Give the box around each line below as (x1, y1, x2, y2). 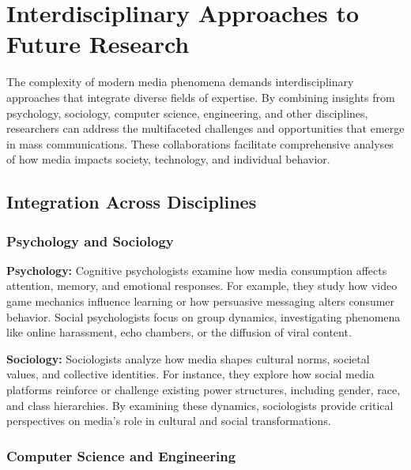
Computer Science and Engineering (6, 446, 236, 465)
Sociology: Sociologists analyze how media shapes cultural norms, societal (6, 350, 370, 367)
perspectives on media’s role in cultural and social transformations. (6, 412, 331, 429)
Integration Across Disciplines (6, 190, 257, 214)
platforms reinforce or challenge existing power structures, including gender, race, (6, 382, 401, 398)
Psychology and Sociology (6, 231, 174, 250)
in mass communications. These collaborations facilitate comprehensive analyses (6, 135, 394, 152)
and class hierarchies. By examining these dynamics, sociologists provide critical (6, 397, 394, 413)
